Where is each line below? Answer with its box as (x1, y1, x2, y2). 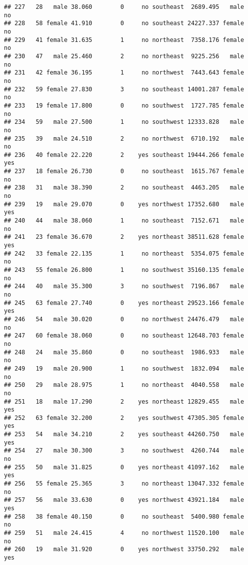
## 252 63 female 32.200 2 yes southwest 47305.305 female (4, 414, 244, 421)
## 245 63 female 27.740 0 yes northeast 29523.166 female (4, 299, 244, 306)
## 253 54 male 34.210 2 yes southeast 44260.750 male (4, 431, 244, 438)
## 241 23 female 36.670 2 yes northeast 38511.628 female (4, 233, 244, 241)
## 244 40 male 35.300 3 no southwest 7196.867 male (4, 283, 244, 290)
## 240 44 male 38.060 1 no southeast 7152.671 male (4, 217, 244, 225)
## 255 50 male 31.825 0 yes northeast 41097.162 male (4, 463, 244, 471)
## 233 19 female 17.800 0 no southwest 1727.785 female (4, 102, 244, 109)
